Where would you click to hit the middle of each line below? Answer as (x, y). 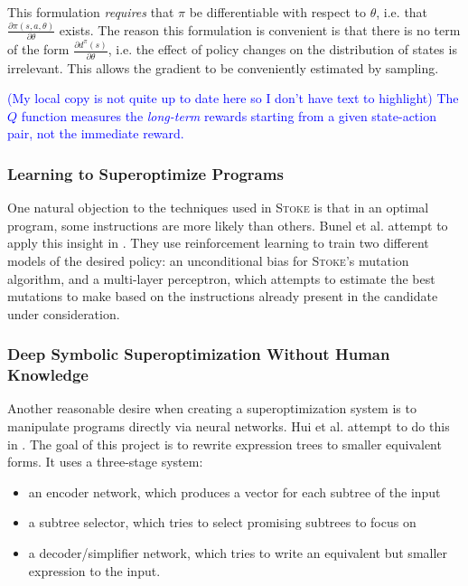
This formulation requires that (91, 12)
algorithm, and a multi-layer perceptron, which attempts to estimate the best (221, 278)
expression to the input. (94, 570)
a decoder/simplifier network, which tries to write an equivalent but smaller (238, 552)
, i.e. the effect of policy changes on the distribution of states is (282, 49)
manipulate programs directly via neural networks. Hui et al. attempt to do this (229, 426)
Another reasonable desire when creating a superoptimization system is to (212, 408)
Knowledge (48, 375)
